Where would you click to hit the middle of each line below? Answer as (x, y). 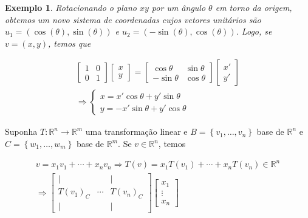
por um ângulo (179, 7)
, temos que (70, 43)
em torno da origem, (254, 7)
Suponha (21, 131)
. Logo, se (254, 31)
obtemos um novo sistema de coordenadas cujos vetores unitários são (133, 19)
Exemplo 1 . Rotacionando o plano (71, 7)
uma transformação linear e (136, 131)
